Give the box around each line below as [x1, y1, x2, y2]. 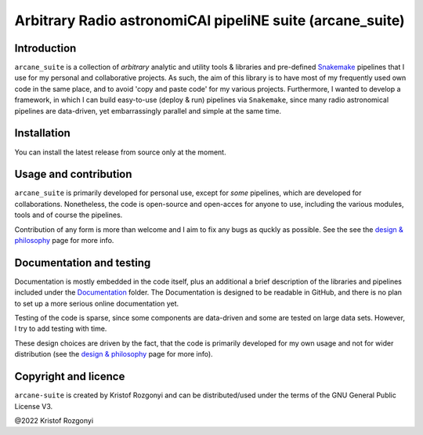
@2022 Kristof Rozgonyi [14, 415, 94, 425]
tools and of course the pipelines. [14, 210, 123, 219]
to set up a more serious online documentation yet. [14, 299, 179, 308]
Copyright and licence [14, 370, 125, 383]
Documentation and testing [14, 256, 151, 270]
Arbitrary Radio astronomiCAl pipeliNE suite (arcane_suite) [14, 12, 405, 29]
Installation [14, 126, 70, 140]
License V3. [14, 401, 53, 411]
